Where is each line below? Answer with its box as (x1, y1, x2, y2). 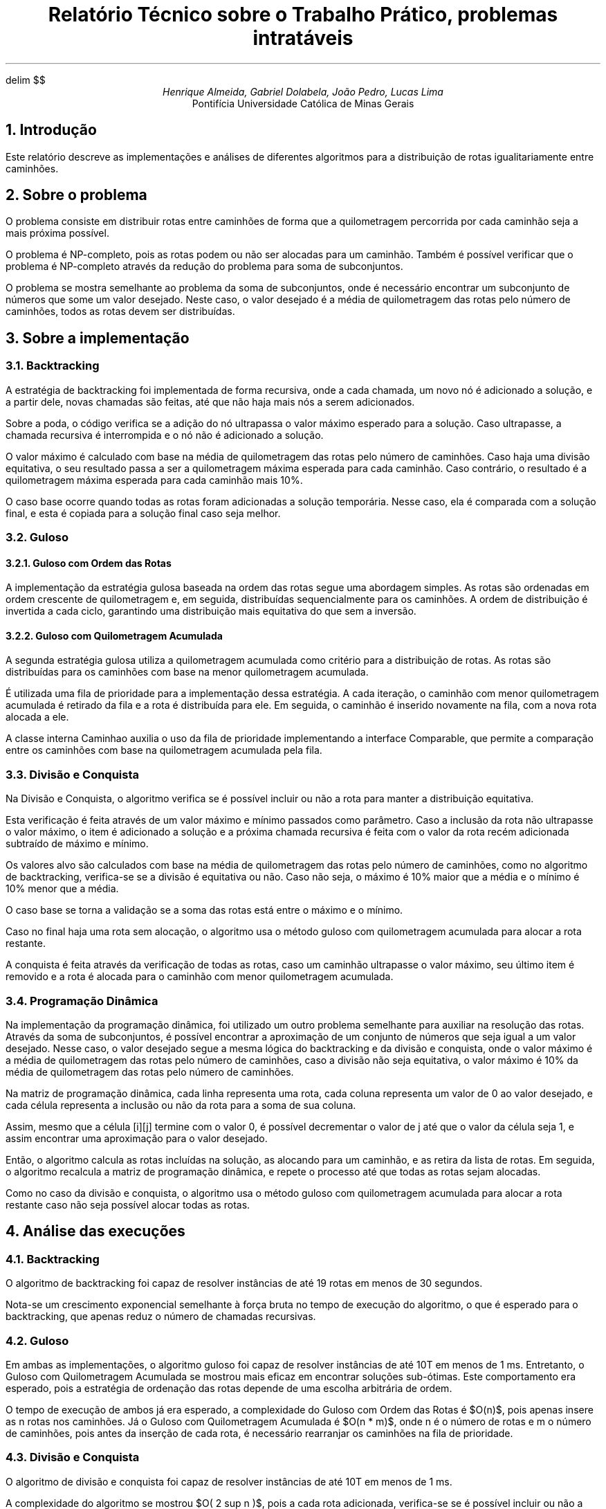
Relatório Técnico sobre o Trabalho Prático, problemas (48, 3, 558, 26)
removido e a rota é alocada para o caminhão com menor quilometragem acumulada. (6, 970, 394, 983)
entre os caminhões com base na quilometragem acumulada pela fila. (6, 744, 322, 757)
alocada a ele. (6, 711, 69, 723)
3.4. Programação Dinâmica (6, 993, 158, 1008)
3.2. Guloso (6, 530, 68, 545)
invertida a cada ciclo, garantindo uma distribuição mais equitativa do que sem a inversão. (6, 605, 416, 617)
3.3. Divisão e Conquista (6, 767, 140, 781)
